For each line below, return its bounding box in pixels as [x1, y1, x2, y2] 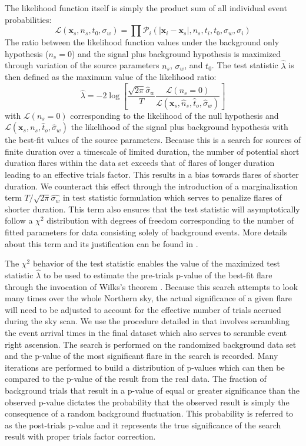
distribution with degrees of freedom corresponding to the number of [46, 214, 294, 227]
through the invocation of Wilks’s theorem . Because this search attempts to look [5, 280, 298, 292]
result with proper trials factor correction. [5, 430, 156, 442]
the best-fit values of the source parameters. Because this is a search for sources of [5, 134, 301, 146]
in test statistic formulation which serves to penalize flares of [62, 191, 282, 204]
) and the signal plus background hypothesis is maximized [71, 47, 281, 59]
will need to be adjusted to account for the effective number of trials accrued [5, 303, 281, 315]
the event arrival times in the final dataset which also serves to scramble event [5, 326, 287, 338]
